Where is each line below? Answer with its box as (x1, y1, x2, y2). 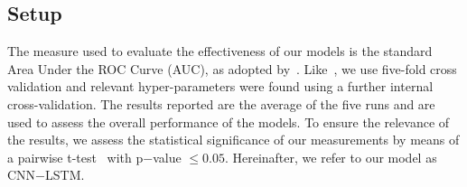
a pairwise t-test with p (7, 147, 144, 166)
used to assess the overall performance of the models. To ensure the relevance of (7, 112, 450, 131)
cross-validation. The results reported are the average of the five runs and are (7, 94, 435, 113)
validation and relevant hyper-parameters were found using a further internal (7, 77, 434, 96)
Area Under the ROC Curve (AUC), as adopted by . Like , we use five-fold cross (7, 59, 457, 78)
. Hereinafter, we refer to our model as (224, 147, 437, 166)
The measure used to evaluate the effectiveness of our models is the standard (7, 42, 433, 61)
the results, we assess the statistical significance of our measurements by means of (7, 130, 460, 149)
